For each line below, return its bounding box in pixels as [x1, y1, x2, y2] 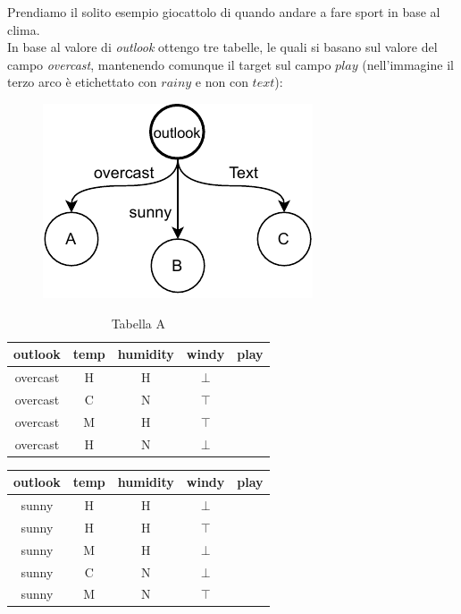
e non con [195, 72, 248, 91]
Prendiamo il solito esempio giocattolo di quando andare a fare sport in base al [7, 3, 440, 21]
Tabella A [111, 313, 165, 332]
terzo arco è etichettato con [7, 72, 157, 91]
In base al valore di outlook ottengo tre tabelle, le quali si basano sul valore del [7, 38, 438, 56]
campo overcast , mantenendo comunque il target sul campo [7, 55, 331, 73]
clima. [7, 20, 40, 38]
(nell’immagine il [362, 55, 454, 73]
